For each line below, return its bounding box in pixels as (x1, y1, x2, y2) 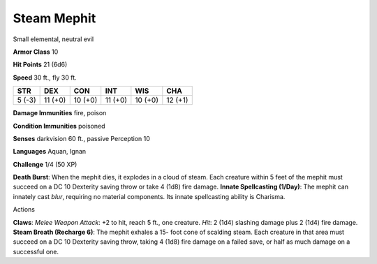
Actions (13, 205, 35, 214)
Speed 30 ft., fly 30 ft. (13, 73, 77, 82)
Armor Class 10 (13, 47, 59, 56)
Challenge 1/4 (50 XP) (13, 160, 77, 168)
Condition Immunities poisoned (13, 122, 105, 130)
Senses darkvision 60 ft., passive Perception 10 (13, 134, 150, 142)
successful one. (13, 247, 59, 256)
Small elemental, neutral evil (13, 35, 94, 43)
